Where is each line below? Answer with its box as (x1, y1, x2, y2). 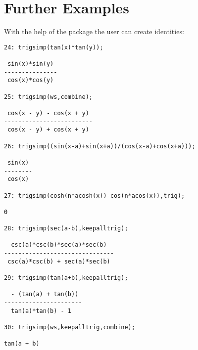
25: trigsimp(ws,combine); (4, 93, 93, 100)
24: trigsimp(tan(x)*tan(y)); (4, 44, 103, 51)
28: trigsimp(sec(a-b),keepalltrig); (4, 225, 128, 232)
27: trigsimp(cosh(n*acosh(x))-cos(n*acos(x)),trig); (4, 192, 185, 199)
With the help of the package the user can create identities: (4, 26, 184, 37)
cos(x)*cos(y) (7, 77, 54, 84)
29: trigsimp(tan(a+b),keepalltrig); (4, 274, 128, 282)
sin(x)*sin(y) (7, 60, 54, 68)
